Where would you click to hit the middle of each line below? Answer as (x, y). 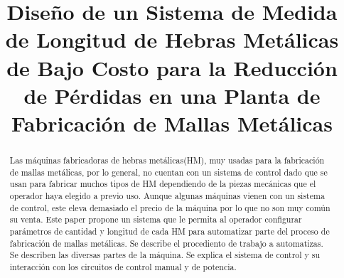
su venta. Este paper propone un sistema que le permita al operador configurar (156, 219)
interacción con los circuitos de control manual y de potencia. (123, 266)
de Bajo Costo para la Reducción (172, 67)
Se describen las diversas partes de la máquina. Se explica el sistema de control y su (165, 255)
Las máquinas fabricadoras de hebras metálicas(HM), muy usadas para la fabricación (167, 160)
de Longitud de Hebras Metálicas (172, 39)
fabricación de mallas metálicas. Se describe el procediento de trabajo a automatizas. (166, 243)
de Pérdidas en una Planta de (172, 95)
